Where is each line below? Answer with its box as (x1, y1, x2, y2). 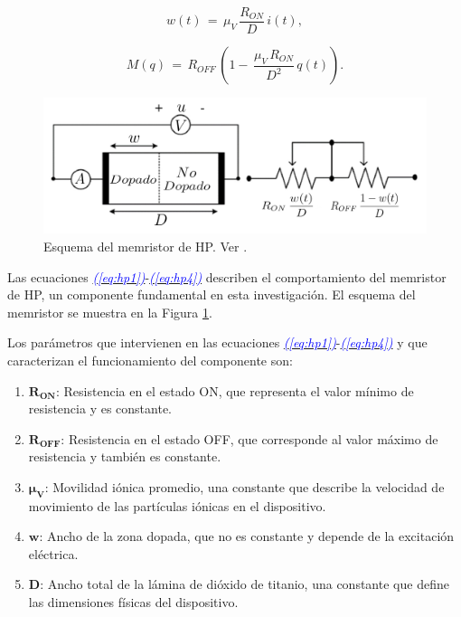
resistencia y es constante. (28, 399, 172, 418)
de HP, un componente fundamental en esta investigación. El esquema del (7, 285, 416, 304)
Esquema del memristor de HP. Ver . (43, 236, 248, 255)
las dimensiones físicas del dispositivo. (28, 593, 239, 612)
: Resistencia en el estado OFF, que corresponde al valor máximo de (61, 429, 438, 448)
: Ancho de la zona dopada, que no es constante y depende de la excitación (39, 527, 455, 546)
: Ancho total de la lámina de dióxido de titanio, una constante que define (40, 574, 449, 593)
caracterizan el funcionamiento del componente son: (7, 350, 293, 369)
